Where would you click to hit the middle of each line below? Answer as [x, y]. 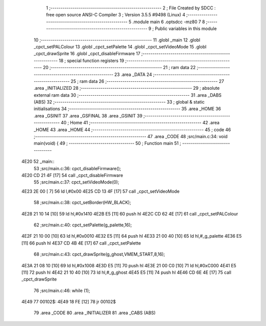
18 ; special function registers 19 [91, 60]
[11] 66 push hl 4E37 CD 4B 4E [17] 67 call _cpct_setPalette [81, 243]
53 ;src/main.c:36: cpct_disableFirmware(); [77, 168]
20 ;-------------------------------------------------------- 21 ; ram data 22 [119, 68]
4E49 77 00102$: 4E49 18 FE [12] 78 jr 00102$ [68, 302]
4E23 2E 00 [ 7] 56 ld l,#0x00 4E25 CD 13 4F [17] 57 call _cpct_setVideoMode [100, 191]
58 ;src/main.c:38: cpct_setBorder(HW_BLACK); [83, 203]
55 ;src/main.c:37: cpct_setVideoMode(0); [76, 182]
